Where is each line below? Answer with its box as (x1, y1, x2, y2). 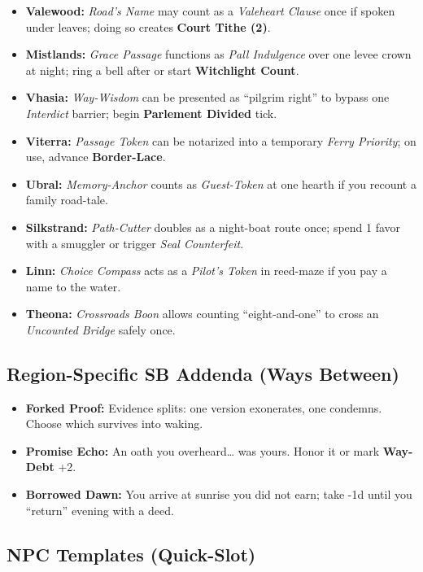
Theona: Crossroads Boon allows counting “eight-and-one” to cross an (25, 305, 379, 322)
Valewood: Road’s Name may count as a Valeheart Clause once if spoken (25, 2, 395, 19)
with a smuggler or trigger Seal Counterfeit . (25, 234, 244, 251)
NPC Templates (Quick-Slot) (7, 541, 256, 566)
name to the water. (25, 277, 121, 295)
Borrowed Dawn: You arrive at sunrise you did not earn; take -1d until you (25, 486, 412, 503)
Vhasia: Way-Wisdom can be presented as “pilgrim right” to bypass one (25, 89, 390, 106)
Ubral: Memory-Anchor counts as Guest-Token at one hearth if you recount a (25, 175, 416, 192)
